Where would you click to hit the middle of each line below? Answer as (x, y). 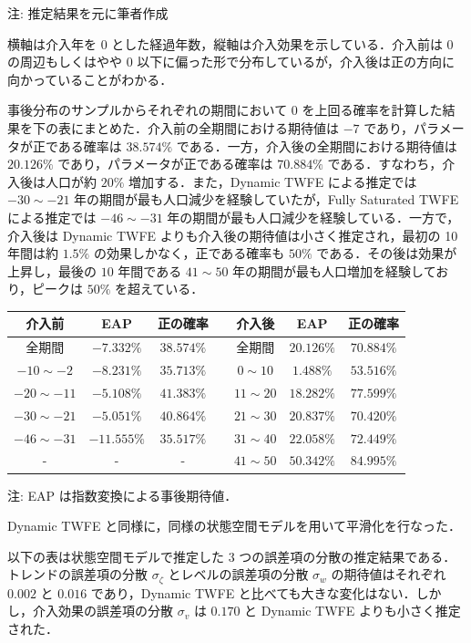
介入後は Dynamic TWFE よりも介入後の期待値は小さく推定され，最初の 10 (233, 235)
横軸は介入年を (52, 43)
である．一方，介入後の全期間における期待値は (317, 145)
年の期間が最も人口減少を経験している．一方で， (313, 217)
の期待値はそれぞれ (389, 574)
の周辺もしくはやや (65, 62)
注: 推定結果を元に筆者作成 (88, 13)
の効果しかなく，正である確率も (189, 253)
